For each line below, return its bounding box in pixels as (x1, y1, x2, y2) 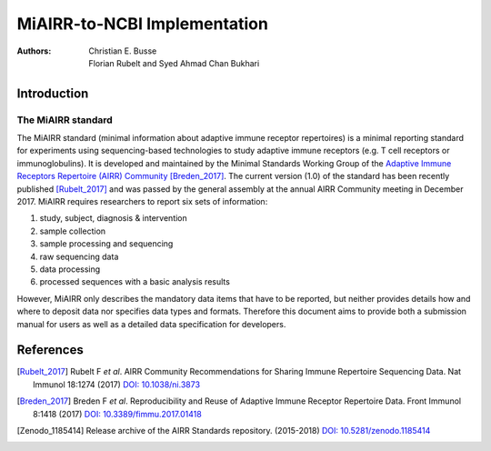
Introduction (16, 85, 89, 101)
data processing (39, 264, 101, 275)
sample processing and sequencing (39, 238, 174, 249)
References (16, 342, 84, 358)
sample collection (39, 225, 106, 236)
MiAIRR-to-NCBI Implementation (16, 14, 268, 34)
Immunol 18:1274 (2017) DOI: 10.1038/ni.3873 (33, 378, 200, 390)
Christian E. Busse (88, 45, 157, 56)
